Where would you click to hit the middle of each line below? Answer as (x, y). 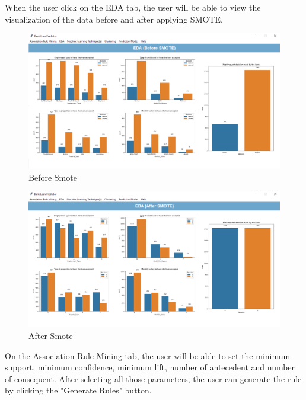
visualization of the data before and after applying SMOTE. (114, 19)
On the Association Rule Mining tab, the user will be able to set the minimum (148, 355)
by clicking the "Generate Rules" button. (78, 390)
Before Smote (53, 177)
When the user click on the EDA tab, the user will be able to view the (133, 7)
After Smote (51, 335)
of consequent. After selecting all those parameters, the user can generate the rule (153, 378)
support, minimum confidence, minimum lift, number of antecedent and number (150, 367)
